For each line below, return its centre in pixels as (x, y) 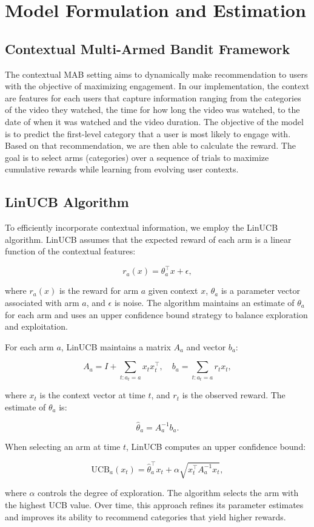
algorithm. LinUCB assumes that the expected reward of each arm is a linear (148, 239)
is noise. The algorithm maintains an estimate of (204, 302)
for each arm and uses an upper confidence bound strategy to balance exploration (156, 314)
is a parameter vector (260, 291)
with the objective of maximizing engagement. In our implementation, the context (157, 86)
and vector (206, 346)
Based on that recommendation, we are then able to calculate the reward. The (150, 145)
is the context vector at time (92, 395)
